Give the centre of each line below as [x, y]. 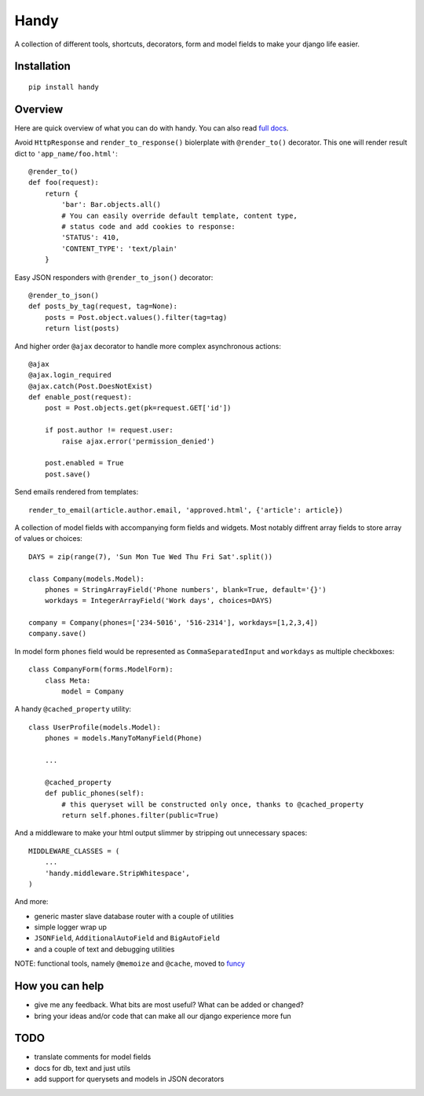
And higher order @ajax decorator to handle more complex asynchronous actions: [148, 346]
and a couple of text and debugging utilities [104, 949]
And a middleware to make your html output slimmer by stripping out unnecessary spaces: [161, 833]
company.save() [58, 634]
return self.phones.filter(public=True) [140, 815]
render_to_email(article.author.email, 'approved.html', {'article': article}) [186, 510]
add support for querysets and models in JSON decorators [129, 1079]
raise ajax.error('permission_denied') [138, 441]
